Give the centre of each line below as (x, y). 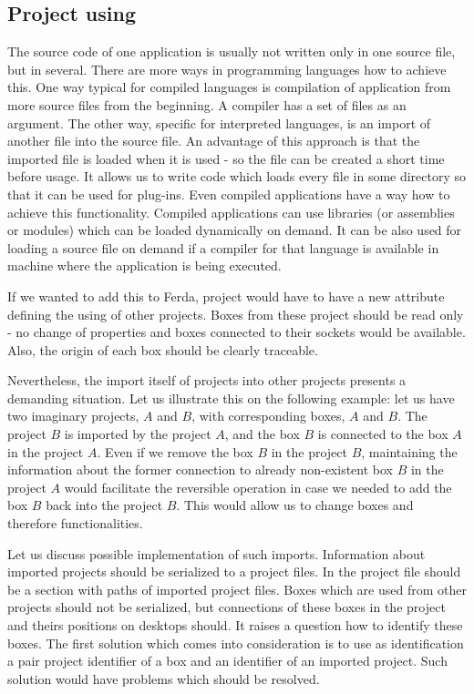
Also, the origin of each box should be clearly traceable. (163, 349)
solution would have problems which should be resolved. (164, 678)
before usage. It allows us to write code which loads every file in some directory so (237, 176)
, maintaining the (409, 451)
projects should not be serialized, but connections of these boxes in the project (227, 607)
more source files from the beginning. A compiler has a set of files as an (207, 104)
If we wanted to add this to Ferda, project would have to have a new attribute (226, 296)
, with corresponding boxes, (268, 416)
